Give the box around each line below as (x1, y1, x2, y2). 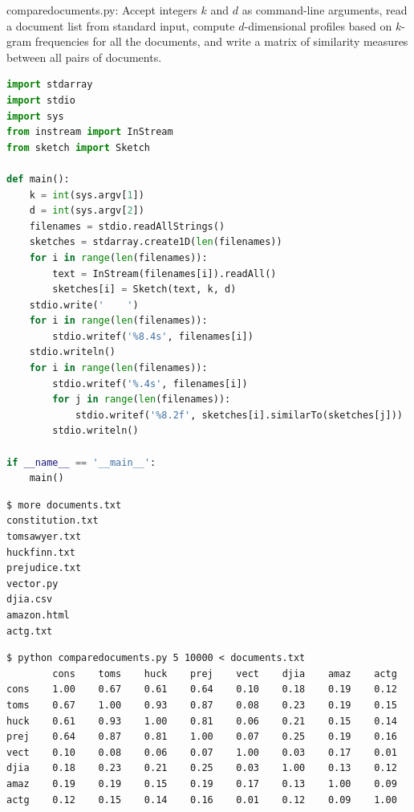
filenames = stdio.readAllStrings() (29, 220, 225, 232)
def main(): (6, 173, 70, 185)
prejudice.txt (6, 562, 82, 574)
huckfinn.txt (6, 546, 75, 558)
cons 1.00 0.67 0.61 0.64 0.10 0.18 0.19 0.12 (6, 683, 397, 696)
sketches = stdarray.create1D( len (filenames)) (29, 236, 282, 248)
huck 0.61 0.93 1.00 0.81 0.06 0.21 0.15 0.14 (6, 715, 397, 727)
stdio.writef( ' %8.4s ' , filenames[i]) (52, 330, 254, 342)
